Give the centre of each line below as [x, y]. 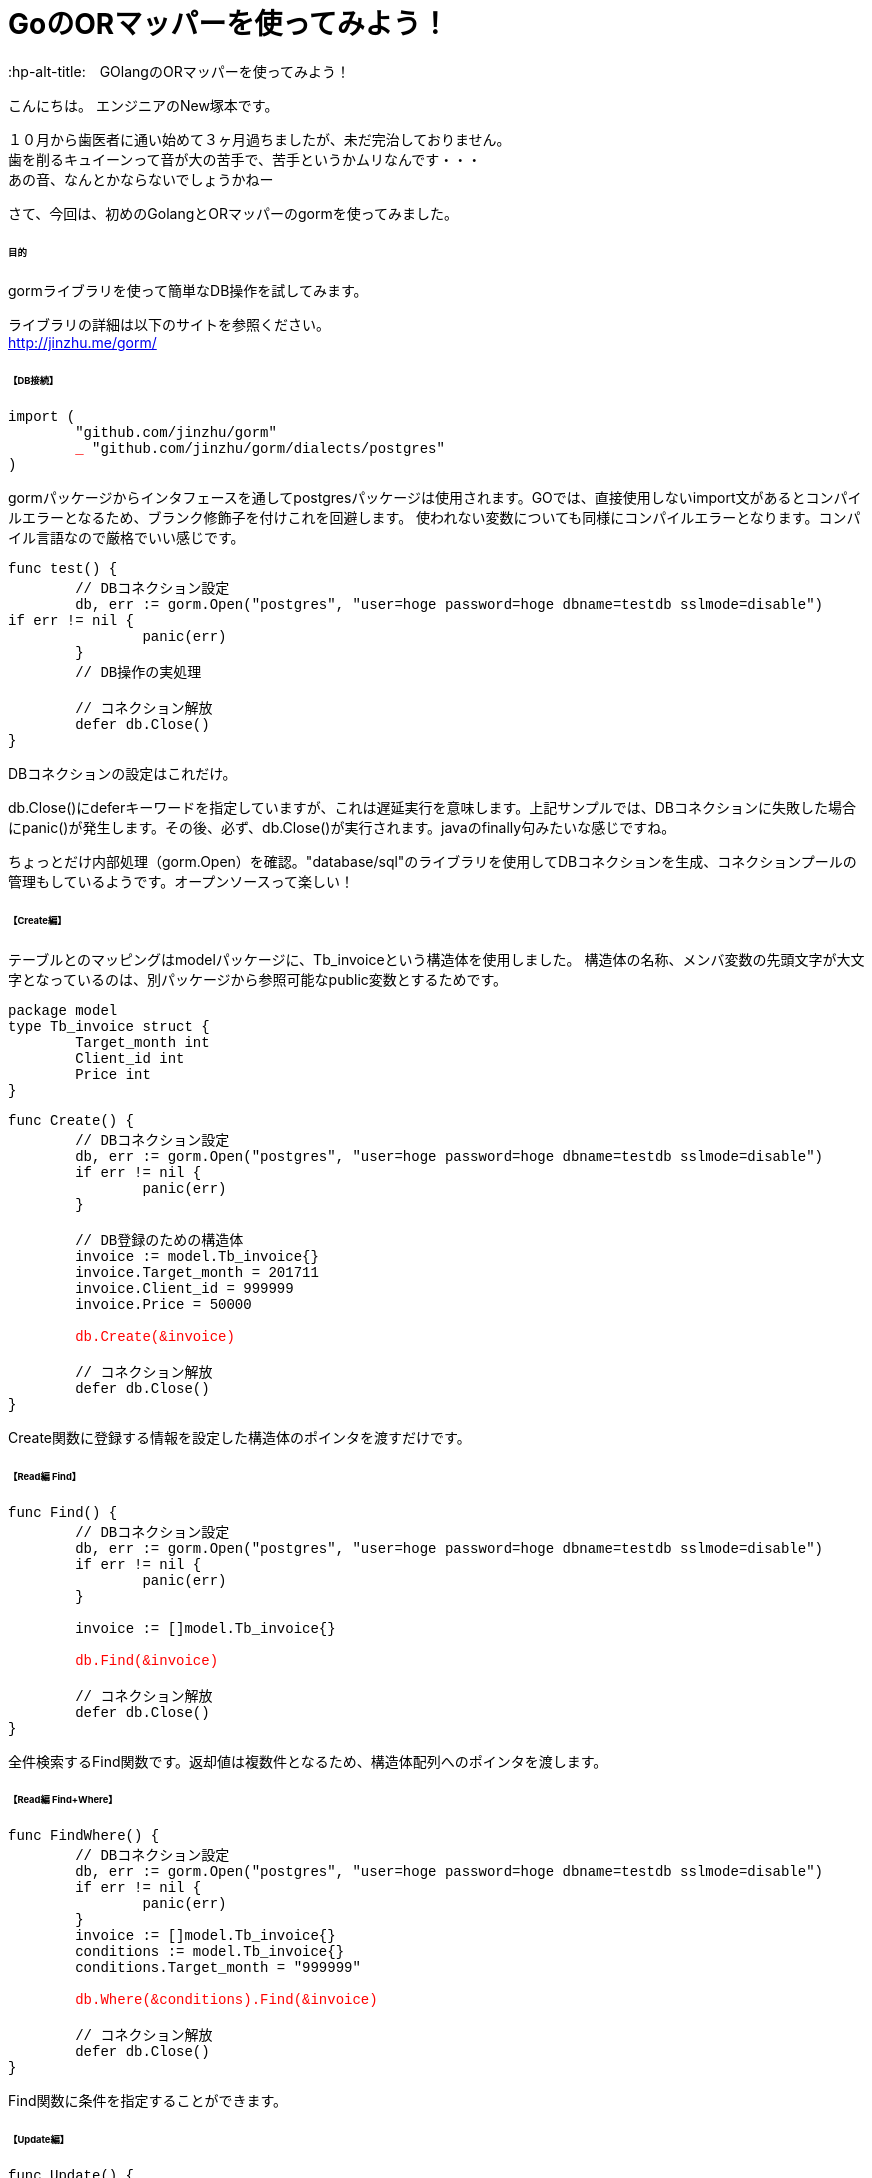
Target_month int [142, 1042]
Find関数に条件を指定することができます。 [148, 2101]
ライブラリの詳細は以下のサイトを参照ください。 [169, 325]
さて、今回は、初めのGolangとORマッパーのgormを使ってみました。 [233, 213]
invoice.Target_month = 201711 [197, 1272]
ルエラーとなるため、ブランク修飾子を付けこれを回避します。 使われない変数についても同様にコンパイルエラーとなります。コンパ [434, 518]
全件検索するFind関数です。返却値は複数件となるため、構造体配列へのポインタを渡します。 [308, 1761]
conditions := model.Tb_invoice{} [210, 1952]
